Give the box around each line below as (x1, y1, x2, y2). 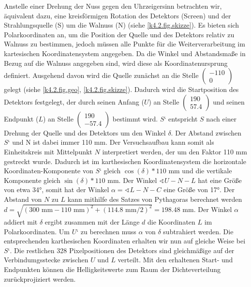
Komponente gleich (4, 175, 60, 185)
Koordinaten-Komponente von (4, 166, 93, 176)
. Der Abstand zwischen (171, 127, 242, 137)
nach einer (206, 113, 237, 123)
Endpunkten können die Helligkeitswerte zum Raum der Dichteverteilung (4, 264, 221, 274)
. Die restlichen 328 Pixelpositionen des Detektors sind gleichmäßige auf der (10, 245, 235, 255)
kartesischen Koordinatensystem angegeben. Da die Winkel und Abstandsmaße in (4, 48, 246, 58)
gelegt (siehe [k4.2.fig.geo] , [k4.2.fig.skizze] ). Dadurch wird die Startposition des (4, 84, 239, 94)
